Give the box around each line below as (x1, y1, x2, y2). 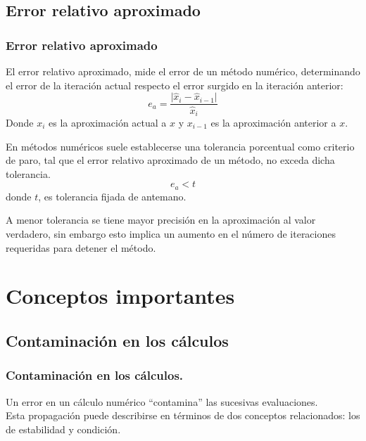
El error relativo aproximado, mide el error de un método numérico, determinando (6, 64, 360, 78)
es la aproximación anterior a (210, 115, 336, 129)
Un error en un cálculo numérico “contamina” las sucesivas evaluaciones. (6, 394, 318, 409)
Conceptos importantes (6, 281, 235, 310)
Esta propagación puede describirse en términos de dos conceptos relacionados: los (6, 408, 360, 423)
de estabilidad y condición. (6, 421, 121, 436)
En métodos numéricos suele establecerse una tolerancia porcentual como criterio (6, 139, 355, 153)
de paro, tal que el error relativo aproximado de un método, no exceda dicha (6, 153, 335, 167)
